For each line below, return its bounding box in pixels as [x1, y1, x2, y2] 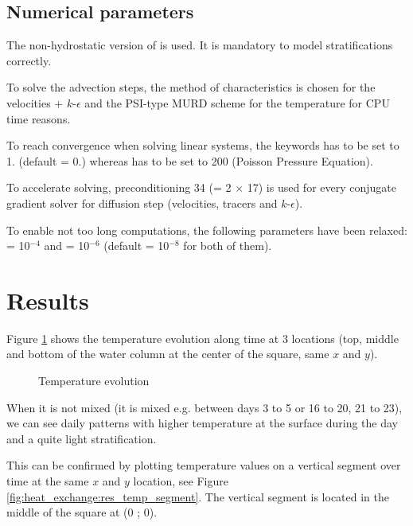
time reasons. [6, 110, 71, 127]
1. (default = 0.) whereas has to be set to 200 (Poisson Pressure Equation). [6, 152, 373, 169]
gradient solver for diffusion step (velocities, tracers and [6, 194, 278, 211]
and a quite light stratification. [6, 430, 157, 446]
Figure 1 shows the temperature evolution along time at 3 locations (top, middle [6, 329, 399, 346]
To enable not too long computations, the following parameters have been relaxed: [6, 221, 407, 238]
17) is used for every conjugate [247, 179, 397, 196]
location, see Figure [133, 473, 228, 489]
